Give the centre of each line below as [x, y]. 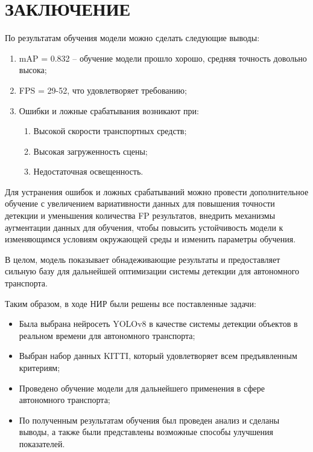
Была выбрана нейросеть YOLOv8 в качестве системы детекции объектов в [158, 324]
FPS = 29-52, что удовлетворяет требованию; [103, 90]
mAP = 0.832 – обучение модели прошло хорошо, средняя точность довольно [163, 58]
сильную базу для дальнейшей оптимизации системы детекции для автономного [152, 271]
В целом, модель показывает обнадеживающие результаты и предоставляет [143, 259]
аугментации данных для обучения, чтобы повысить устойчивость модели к [144, 227]
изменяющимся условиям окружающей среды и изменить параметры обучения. [150, 239]
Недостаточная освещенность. [88, 171]
